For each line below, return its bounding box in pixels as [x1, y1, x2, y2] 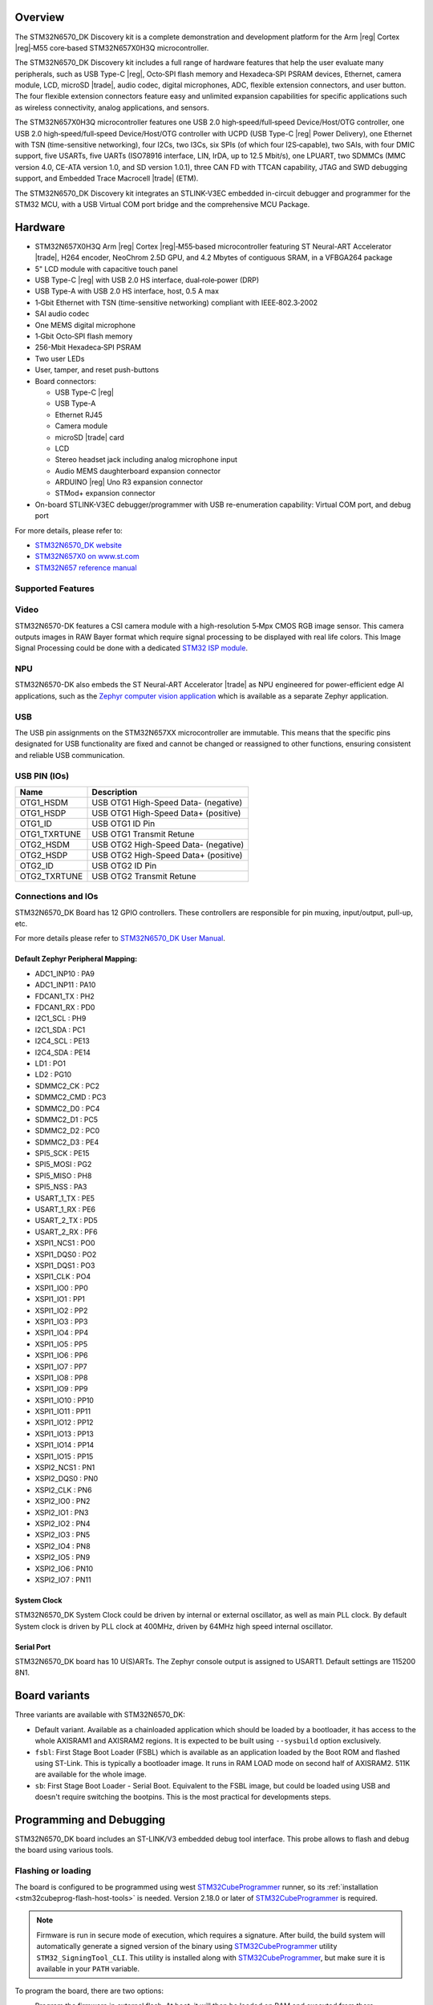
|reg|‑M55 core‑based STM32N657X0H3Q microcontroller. [14, 43, 209, 52]
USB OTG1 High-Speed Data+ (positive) [91, 807, 241, 818]
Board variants [14, 1689, 90, 1703]
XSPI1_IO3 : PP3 [34, 1316, 88, 1327]
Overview [14, 10, 65, 24]
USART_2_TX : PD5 [34, 1216, 98, 1225]
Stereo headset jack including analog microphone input [55, 455, 238, 464]
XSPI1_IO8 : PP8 [34, 1372, 88, 1383]
